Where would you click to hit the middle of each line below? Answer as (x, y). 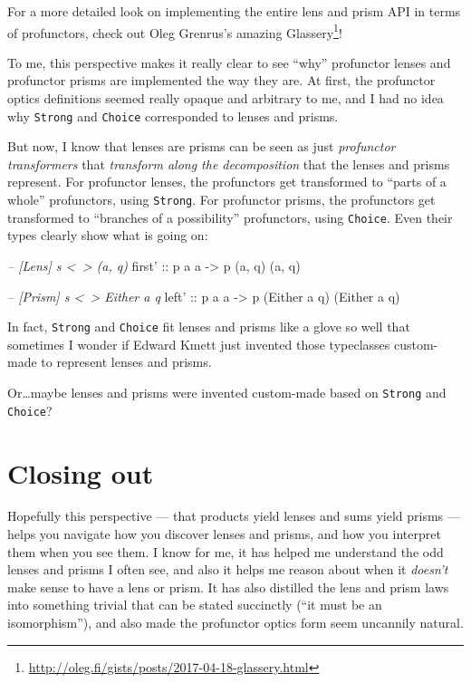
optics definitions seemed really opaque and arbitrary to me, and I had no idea (226, 98)
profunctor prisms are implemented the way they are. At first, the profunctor (221, 80)
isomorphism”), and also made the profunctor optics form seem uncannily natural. (235, 622)
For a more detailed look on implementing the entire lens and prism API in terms (234, 11)
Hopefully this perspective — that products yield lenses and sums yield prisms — (234, 516)
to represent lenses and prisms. (126, 362)
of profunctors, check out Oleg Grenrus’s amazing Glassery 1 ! (175, 31)
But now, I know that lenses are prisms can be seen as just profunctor (202, 146)
